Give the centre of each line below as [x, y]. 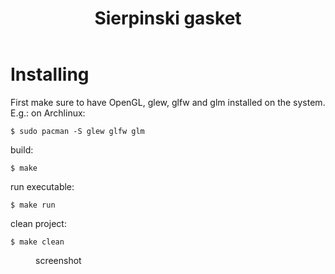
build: [22, 149]
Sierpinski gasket [168, 18]
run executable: [42, 186]
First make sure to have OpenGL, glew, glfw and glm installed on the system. [168, 102]
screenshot [58, 260]
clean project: [38, 223]
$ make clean [37, 242]
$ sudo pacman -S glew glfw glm [77, 131]
